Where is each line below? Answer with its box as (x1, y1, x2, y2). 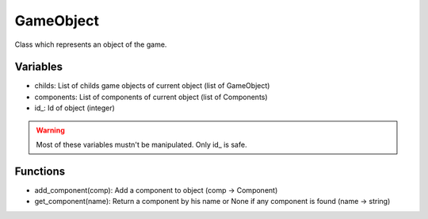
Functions (14, 164, 66, 178)
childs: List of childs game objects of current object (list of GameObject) (34, 81, 270, 90)
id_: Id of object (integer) (34, 103, 115, 113)
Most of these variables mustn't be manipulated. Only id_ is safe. (36, 140, 247, 150)
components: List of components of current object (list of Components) (34, 92, 269, 102)
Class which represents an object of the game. (14, 40, 167, 49)
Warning (36, 125, 65, 135)
